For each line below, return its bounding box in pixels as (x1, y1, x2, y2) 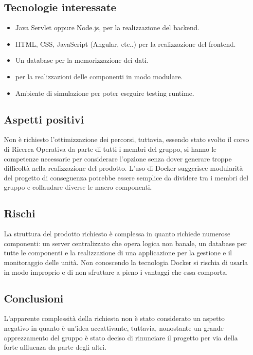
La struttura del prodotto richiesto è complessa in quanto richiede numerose (4, 229, 231, 239)
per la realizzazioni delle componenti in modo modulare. (15, 71, 183, 81)
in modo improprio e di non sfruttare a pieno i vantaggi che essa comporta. (4, 266, 228, 277)
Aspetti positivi (4, 111, 84, 126)
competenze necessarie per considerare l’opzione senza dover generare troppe (4, 153, 232, 163)
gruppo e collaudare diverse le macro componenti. (4, 182, 152, 192)
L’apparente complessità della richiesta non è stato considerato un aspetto (4, 313, 225, 323)
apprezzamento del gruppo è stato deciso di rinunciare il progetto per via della (4, 332, 238, 342)
